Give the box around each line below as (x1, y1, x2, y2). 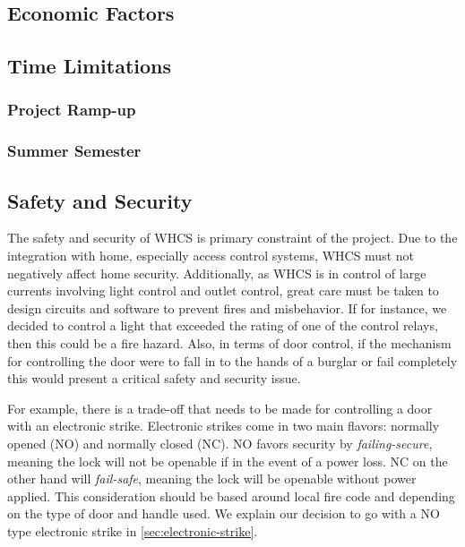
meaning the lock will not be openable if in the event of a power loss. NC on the (7, 451, 448, 470)
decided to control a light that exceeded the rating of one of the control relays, (7, 316, 438, 335)
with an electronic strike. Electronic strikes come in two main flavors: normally (7, 416, 440, 435)
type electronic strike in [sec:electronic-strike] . (7, 521, 258, 540)
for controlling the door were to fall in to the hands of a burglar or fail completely (7, 351, 458, 370)
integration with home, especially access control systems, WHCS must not (7, 246, 415, 265)
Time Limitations (7, 52, 172, 80)
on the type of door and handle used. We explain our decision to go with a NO (7, 504, 440, 523)
